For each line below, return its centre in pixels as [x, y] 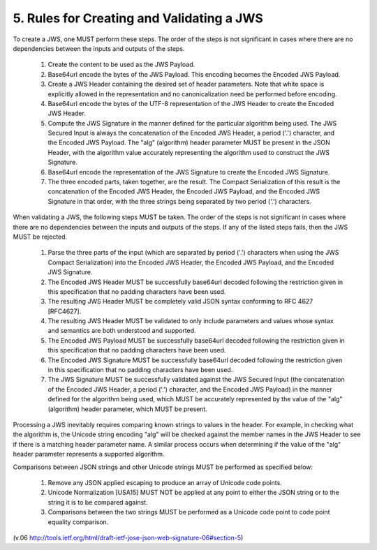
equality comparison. [78, 522]
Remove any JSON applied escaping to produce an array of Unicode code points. [165, 482]
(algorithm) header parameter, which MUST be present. [127, 409]
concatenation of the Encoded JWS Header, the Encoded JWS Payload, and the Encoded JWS [184, 191]
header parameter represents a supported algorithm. [89, 454]
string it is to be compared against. [98, 502]
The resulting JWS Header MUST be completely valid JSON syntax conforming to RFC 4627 [180, 302]
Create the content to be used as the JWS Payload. [121, 65]
